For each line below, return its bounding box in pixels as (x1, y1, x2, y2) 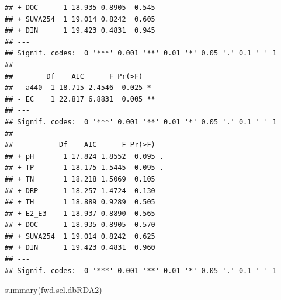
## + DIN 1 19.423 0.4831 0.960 (5, 243, 155, 252)
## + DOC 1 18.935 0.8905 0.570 (5, 221, 155, 229)
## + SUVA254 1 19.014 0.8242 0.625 (5, 232, 155, 240)
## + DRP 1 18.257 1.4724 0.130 (5, 186, 155, 195)
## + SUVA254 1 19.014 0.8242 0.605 (5, 15, 155, 23)
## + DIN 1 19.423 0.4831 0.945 (5, 26, 155, 35)
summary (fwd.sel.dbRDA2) (5, 284, 102, 296)
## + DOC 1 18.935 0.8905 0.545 (5, 4, 155, 12)
